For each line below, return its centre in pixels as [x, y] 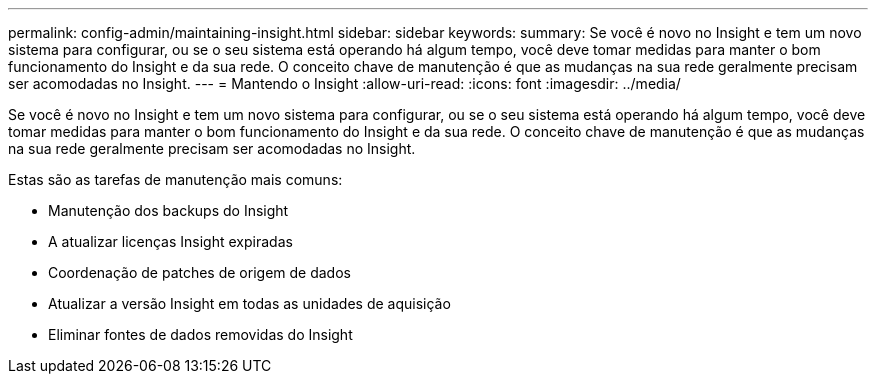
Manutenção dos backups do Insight [168, 210]
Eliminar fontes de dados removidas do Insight [200, 334]
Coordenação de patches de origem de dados [199, 272]
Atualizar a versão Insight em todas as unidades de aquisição [249, 303]
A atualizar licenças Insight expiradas [170, 241]
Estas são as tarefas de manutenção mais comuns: [175, 179]
